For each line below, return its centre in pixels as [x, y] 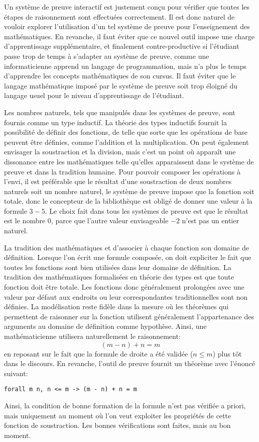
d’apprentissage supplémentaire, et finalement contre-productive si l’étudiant [122, 46]
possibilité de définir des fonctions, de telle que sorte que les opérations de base [126, 132]
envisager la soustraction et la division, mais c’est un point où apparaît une [120, 152]
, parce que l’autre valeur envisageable [110, 220]
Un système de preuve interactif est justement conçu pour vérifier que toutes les [127, 7]
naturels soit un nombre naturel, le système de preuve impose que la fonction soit [129, 191]
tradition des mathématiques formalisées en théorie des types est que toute [119, 277]
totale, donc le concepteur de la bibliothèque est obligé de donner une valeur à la [128, 201]
